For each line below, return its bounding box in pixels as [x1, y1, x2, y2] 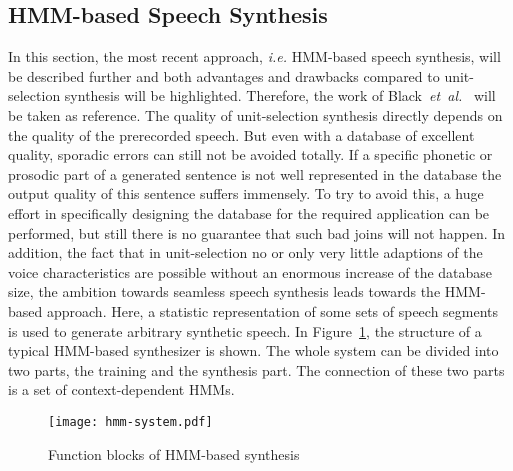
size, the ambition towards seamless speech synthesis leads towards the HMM [8, 281, 481, 302]
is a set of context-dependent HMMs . [8, 379, 235, 400]
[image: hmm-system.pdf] [48, 414, 213, 429]
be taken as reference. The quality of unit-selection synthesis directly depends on [8, 104, 503, 125]
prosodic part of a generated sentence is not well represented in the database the [8, 163, 502, 184]
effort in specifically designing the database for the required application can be [8, 202, 490, 223]
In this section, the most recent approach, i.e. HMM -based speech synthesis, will [8, 46, 501, 67]
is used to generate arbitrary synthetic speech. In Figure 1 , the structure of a [8, 320, 482, 341]
